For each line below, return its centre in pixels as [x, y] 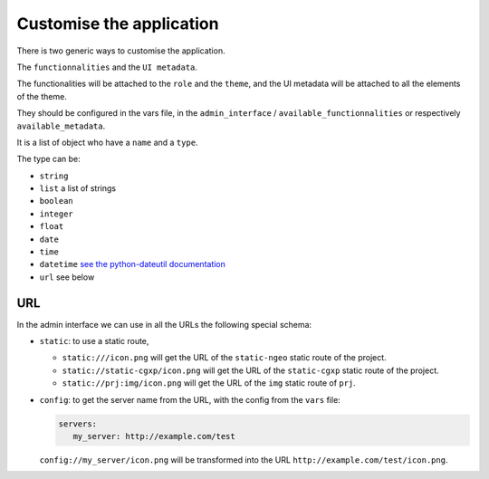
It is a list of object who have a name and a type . [107, 142]
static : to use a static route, [94, 341]
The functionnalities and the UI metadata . [107, 67]
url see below [67, 277]
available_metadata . [61, 126]
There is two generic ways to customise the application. [121, 51]
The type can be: [48, 159]
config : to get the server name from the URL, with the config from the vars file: [190, 399]
